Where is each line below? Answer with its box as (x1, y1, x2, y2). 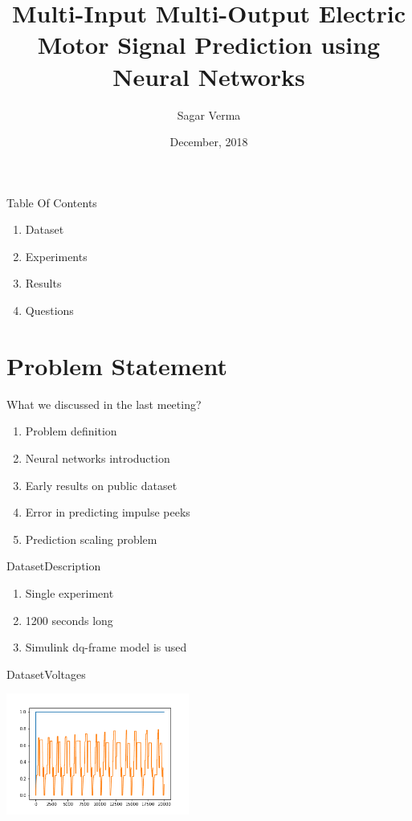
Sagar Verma (177, 106, 241, 123)
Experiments (25, 247, 88, 264)
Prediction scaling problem (25, 530, 157, 547)
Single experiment (25, 584, 114, 601)
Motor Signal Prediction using (37, 28, 381, 61)
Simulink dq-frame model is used (25, 639, 187, 656)
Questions (25, 302, 74, 319)
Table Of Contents (6, 194, 97, 210)
